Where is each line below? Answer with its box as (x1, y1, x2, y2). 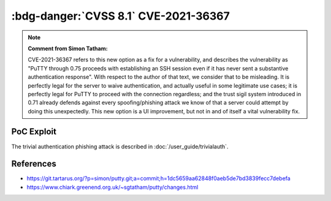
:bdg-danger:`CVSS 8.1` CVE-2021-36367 (11, 9, 230, 23)
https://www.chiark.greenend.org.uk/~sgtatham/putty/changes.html (26, 183, 199, 191)
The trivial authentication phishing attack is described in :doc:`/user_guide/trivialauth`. (11, 143, 229, 150)
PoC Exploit (11, 126, 56, 137)
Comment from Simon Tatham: (28, 45, 108, 52)
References (11, 159, 56, 169)
